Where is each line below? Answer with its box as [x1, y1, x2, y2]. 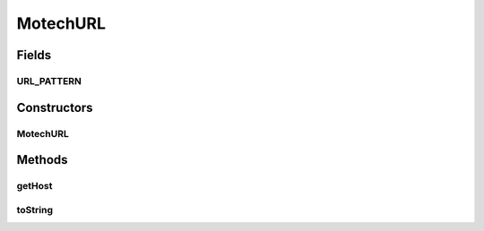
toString [16, 203, 54, 216]
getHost [16, 180, 53, 192]
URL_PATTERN [16, 74, 82, 87]
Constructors [16, 99, 93, 115]
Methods [16, 152, 68, 167]
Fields [16, 47, 52, 63]
